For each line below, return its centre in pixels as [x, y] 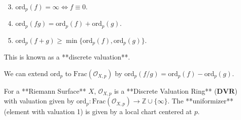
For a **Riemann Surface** [45, 90]
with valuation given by [39, 101]
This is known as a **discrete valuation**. [67, 57]
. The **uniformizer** [201, 101]
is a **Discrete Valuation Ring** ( [166, 90]
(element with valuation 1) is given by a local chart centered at [98, 111]
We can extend [26, 73]
